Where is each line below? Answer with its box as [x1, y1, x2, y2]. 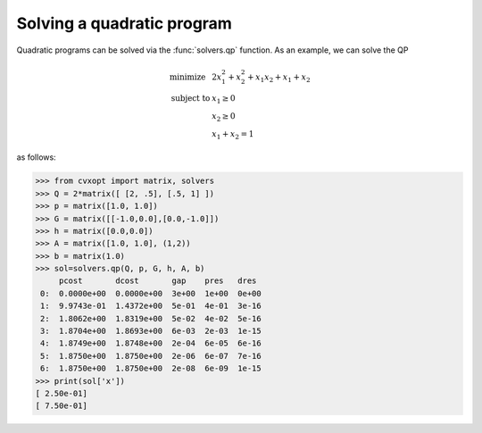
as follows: [16, 152, 57, 162]
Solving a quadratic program [16, 13, 232, 33]
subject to [170, 94, 211, 104]
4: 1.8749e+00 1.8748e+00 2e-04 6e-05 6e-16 [40, 338, 262, 348]
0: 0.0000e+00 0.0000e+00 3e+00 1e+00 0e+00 [40, 288, 262, 298]
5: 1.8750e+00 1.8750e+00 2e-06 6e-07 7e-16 [40, 351, 262, 361]
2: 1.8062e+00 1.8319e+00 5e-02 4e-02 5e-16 [40, 313, 262, 323]
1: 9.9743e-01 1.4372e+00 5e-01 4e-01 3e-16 [40, 301, 262, 312]
